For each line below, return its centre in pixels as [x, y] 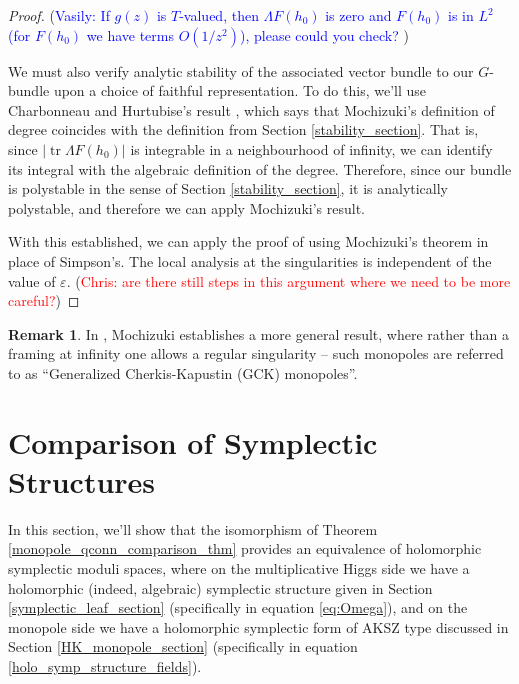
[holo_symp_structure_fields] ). [105, 665]
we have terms [130, 34]
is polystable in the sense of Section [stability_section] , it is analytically [228, 188]
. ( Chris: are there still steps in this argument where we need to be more [288, 280]
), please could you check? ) [324, 34]
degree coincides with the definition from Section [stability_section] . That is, [243, 129]
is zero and [358, 15]
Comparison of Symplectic [193, 441]
